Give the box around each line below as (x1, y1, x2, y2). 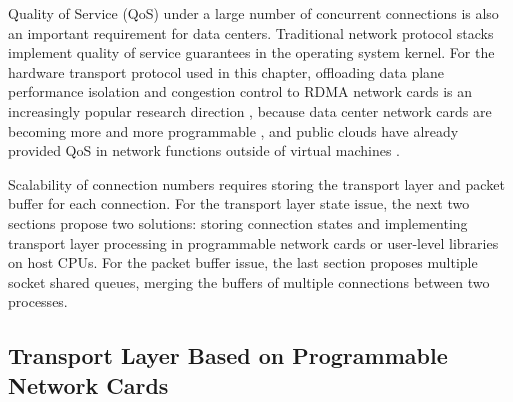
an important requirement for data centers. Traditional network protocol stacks (8, 22, 494, 43)
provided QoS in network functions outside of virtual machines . (8, 140, 401, 161)
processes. (8, 291, 68, 312)
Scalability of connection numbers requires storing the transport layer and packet (8, 173, 505, 194)
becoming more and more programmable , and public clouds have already (8, 120, 459, 141)
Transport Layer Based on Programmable (8, 340, 448, 371)
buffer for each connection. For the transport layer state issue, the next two (8, 193, 470, 214)
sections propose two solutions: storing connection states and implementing (8, 212, 468, 233)
